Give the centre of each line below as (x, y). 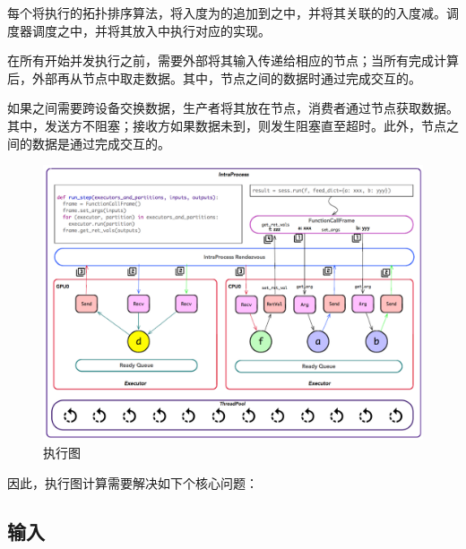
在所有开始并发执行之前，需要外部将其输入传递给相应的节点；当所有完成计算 (233, 60)
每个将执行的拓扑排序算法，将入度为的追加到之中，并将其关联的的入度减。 (227, 13)
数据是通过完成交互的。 (101, 143)
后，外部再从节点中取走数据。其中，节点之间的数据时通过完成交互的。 (214, 77)
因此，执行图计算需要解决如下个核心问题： (133, 482)
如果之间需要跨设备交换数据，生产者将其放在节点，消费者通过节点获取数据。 (233, 108)
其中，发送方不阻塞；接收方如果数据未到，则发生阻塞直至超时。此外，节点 (227, 125)
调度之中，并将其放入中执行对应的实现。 (151, 30)
